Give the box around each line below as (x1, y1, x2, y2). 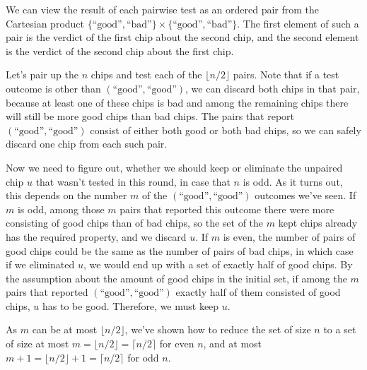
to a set (323, 322, 356, 337)
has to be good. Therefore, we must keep (42, 298, 219, 313)
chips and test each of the (91, 67, 202, 82)
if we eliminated (6, 257, 75, 272)
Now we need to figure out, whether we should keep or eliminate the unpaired (6, 160, 343, 174)
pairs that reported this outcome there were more (120, 201, 334, 216)
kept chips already (278, 215, 358, 230)
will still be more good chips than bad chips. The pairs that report (6, 109, 295, 124)
